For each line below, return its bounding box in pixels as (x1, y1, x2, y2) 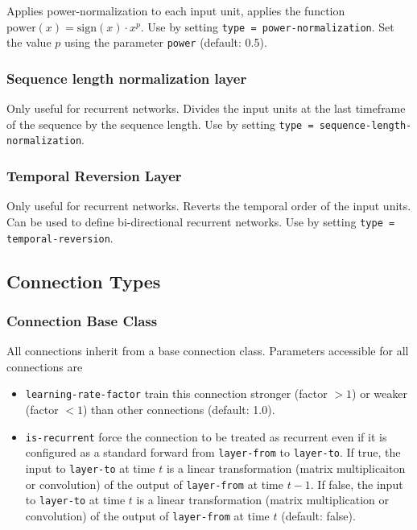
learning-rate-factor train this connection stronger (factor (25, 385, 328, 402)
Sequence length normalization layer (6, 68, 247, 88)
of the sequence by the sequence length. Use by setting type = (6, 115, 314, 132)
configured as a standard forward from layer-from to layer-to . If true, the (25, 444, 401, 461)
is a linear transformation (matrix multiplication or (136, 491, 390, 508)
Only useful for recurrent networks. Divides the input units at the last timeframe (6, 100, 406, 117)
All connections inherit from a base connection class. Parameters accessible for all (6, 342, 409, 359)
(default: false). (281, 507, 356, 524)
